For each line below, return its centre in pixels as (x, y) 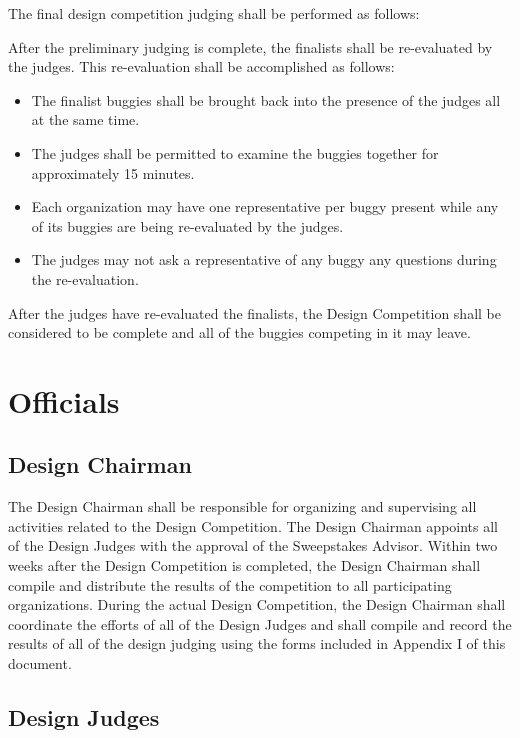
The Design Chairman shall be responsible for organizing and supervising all (242, 506)
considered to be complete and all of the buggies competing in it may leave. (239, 332)
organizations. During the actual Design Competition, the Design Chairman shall (257, 604)
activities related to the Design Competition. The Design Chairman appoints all (253, 525)
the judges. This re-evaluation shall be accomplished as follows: (201, 66)
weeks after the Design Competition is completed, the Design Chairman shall (244, 565)
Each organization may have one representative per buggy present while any (265, 206)
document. (40, 663)
